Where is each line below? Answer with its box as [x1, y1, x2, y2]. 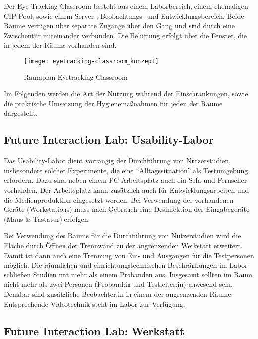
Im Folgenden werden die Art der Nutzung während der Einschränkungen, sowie [4, 88, 248, 99]
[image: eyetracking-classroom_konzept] [24, 57, 159, 65]
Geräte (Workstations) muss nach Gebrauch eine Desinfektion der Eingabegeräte [4, 204, 250, 214]
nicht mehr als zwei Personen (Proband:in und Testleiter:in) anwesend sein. [4, 279, 233, 289]
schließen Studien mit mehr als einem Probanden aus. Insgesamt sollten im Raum [4, 269, 252, 279]
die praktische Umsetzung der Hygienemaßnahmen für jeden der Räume [4, 98, 223, 108]
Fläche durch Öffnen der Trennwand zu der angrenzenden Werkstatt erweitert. [4, 240, 243, 250]
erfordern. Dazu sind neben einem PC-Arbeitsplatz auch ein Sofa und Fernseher [4, 175, 247, 185]
